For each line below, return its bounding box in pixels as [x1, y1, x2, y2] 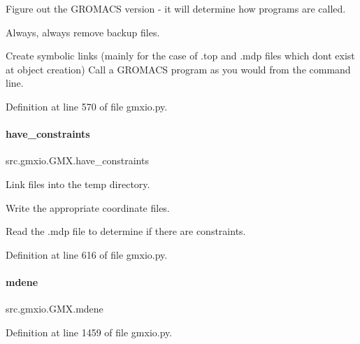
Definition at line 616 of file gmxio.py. [6, 247, 168, 261]
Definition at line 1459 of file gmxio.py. [6, 324, 173, 339]
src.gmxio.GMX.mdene [6, 301, 103, 316]
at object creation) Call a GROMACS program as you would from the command [6, 62, 351, 76]
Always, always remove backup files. [6, 24, 160, 39]
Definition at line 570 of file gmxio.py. [6, 99, 168, 113]
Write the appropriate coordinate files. [6, 200, 170, 215]
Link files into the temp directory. [6, 176, 150, 191]
